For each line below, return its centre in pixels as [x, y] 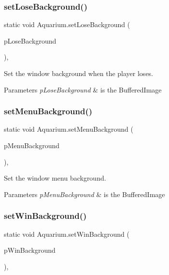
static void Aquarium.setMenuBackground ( [69, 129]
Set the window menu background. [55, 178]
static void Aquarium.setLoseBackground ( [67, 24]
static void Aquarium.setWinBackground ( [67, 234]
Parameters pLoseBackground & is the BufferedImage [83, 89]
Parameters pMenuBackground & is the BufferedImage [84, 194]
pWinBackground [30, 250]
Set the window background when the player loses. [79, 73]
